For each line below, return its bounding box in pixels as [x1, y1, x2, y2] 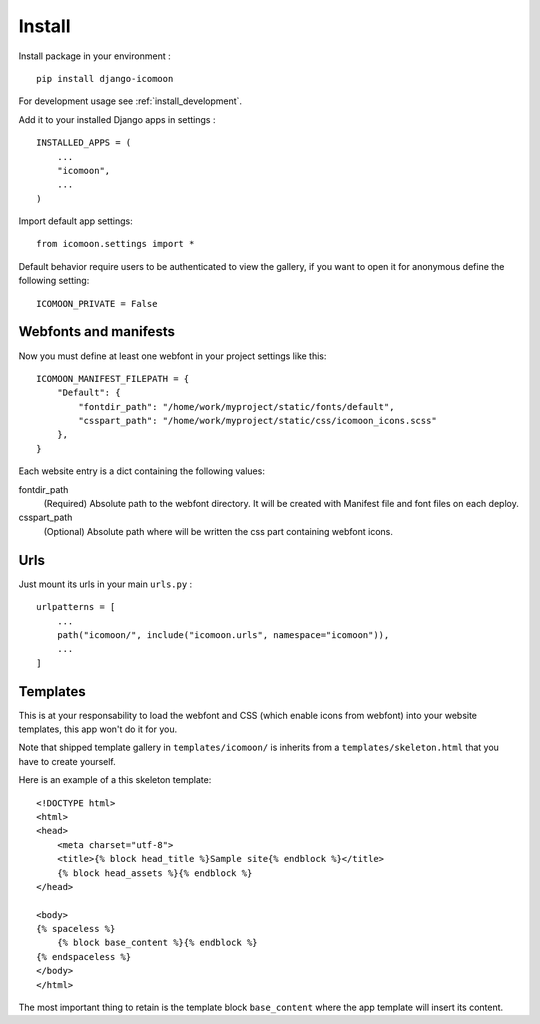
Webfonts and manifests [18, 323, 175, 340]
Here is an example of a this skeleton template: [18, 774, 212, 786]
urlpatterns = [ [36, 601, 116, 613]
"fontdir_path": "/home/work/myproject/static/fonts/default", [78, 401, 395, 412]
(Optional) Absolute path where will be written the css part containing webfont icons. [43, 525, 394, 537]
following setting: [18, 275, 90, 287]
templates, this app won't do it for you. [18, 723, 178, 735]
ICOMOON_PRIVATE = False [36, 298, 158, 309]
